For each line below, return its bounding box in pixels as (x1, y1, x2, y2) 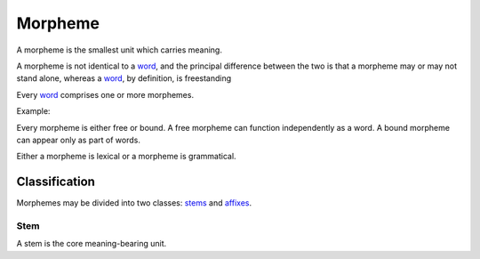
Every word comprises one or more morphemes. (16, 89, 195, 100)
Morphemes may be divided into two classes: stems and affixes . (16, 198, 252, 208)
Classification (16, 174, 95, 190)
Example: (16, 106, 51, 117)
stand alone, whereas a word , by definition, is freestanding (16, 73, 232, 84)
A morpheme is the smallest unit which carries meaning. (16, 45, 222, 55)
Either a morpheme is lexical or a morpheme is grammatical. (16, 151, 236, 162)
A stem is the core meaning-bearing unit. (16, 239, 167, 249)
